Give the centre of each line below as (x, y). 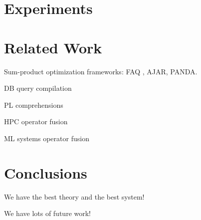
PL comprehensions (34, 105)
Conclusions (46, 172)
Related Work (53, 47)
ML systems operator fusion (47, 138)
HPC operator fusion (36, 121)
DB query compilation (38, 88)
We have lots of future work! (47, 213)
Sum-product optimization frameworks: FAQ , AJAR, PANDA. (101, 71)
